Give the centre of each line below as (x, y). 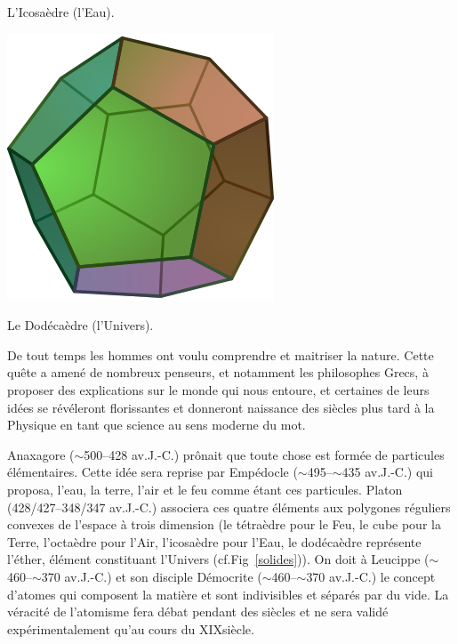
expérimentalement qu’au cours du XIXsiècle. (131, 628)
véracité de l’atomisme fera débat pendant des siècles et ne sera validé (198, 612)
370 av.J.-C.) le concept (371, 576)
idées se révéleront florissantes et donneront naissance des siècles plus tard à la (221, 407)
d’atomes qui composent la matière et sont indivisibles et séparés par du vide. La (228, 594)
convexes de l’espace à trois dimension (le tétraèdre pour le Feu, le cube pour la (224, 524)
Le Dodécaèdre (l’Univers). (80, 325)
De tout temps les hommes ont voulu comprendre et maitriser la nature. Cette (221, 354)
